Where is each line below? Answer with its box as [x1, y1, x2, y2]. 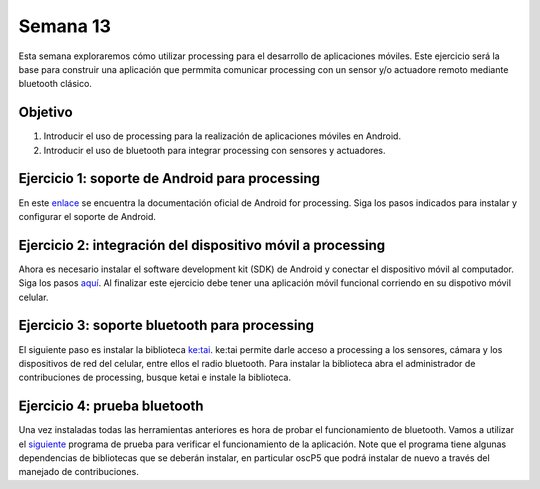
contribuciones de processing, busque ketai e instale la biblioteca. [18, 371, 292, 384]
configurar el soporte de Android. [18, 210, 157, 222]
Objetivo [18, 104, 74, 121]
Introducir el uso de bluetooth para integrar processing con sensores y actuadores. [43, 144, 386, 156]
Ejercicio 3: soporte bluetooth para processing [18, 317, 315, 334]
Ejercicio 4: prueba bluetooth [18, 398, 204, 415]
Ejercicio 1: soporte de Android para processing [18, 170, 320, 187]
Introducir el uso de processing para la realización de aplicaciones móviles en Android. [43, 130, 402, 142]
